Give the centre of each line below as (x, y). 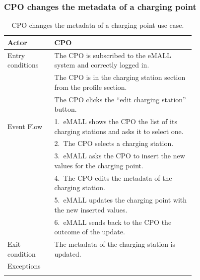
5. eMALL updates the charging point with (121, 200)
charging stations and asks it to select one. (119, 131)
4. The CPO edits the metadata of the (113, 177)
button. (66, 109)
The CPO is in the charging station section (120, 77)
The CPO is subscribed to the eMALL (113, 55)
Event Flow (25, 126)
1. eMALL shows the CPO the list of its (116, 121)
